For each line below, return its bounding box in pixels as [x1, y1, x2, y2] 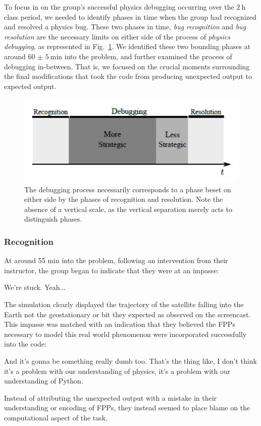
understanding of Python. [4, 375, 83, 386]
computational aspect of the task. [4, 412, 108, 422]
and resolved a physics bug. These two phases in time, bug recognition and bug [4, 21, 246, 32]
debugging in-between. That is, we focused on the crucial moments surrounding [4, 61, 250, 71]
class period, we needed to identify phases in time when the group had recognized [4, 11, 256, 22]
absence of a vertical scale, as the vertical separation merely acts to [24, 203, 232, 214]
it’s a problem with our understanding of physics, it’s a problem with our [4, 365, 231, 376]
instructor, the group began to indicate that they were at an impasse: [4, 265, 219, 275]
